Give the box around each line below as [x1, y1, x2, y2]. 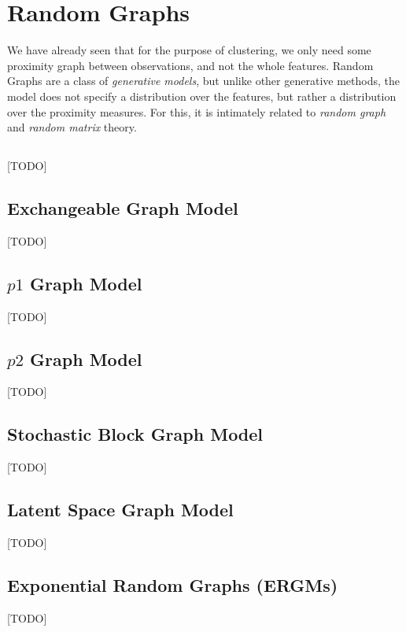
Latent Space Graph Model [7, 497, 234, 522]
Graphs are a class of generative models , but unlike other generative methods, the [7, 72, 400, 89]
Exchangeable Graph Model [7, 196, 238, 220]
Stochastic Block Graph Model [7, 422, 264, 446]
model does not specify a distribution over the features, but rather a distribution [7, 87, 397, 104]
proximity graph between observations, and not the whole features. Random [7, 57, 374, 73]
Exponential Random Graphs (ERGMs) [7, 573, 338, 597]
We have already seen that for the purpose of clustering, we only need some [7, 42, 371, 58]
